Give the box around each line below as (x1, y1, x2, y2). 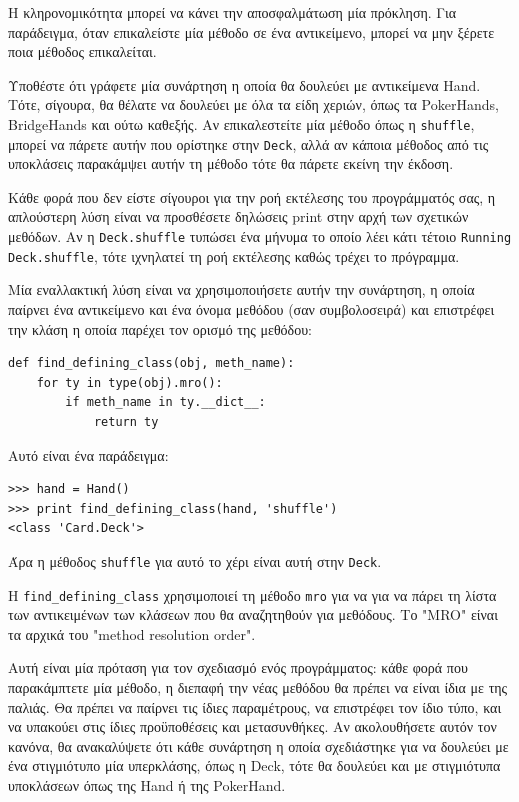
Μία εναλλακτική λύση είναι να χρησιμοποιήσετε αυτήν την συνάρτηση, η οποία (8, 279, 475, 300)
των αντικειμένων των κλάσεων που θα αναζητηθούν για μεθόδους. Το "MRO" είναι (8, 604, 498, 625)
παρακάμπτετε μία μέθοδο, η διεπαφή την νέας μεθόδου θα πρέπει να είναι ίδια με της (8, 677, 508, 697)
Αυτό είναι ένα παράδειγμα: (8, 444, 169, 465)
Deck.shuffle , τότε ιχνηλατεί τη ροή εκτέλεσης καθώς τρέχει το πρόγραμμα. (8, 245, 460, 266)
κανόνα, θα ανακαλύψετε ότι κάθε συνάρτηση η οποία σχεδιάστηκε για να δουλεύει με (8, 735, 509, 756)
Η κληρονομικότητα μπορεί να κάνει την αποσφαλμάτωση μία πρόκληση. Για (8, 2, 457, 22)
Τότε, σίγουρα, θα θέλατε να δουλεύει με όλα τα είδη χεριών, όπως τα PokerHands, (8, 94, 499, 115)
